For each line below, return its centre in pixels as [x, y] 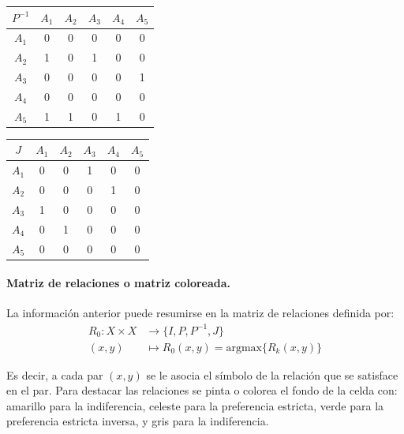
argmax [244, 348]
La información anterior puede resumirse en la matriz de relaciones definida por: [200, 313]
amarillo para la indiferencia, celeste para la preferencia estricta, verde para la [195, 405]
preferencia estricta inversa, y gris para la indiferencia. [138, 421]
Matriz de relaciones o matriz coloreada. [119, 283]
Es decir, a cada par [55, 374]
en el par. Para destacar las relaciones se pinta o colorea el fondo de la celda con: [202, 390]
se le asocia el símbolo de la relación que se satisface [272, 374]
